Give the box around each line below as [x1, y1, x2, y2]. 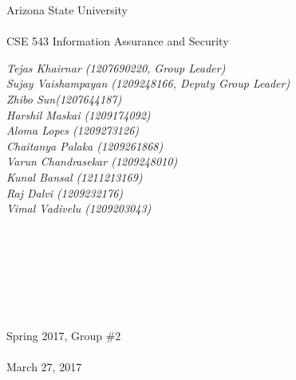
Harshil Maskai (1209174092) [6, 106, 151, 123]
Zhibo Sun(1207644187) [6, 90, 122, 107]
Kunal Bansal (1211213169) [6, 168, 143, 185]
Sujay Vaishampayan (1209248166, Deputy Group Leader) [6, 75, 290, 92]
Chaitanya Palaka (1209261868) [6, 137, 164, 154]
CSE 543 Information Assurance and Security [6, 33, 229, 49]
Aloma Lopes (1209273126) [6, 122, 140, 139]
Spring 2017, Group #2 [6, 327, 121, 343]
